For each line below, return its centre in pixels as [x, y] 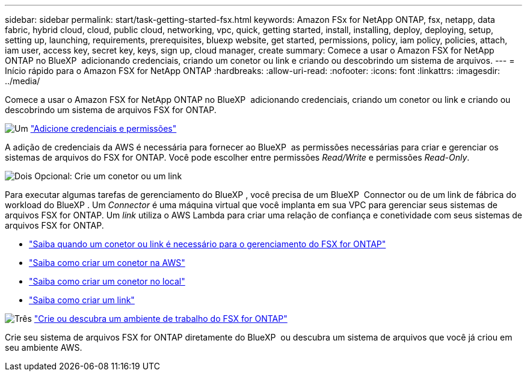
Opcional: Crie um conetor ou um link [108, 176]
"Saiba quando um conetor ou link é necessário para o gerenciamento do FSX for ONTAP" [208, 244]
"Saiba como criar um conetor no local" [107, 281]
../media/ [23, 81]
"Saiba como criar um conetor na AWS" [107, 263]
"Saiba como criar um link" [82, 300]
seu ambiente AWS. [44, 347]
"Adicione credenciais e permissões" [103, 128]
